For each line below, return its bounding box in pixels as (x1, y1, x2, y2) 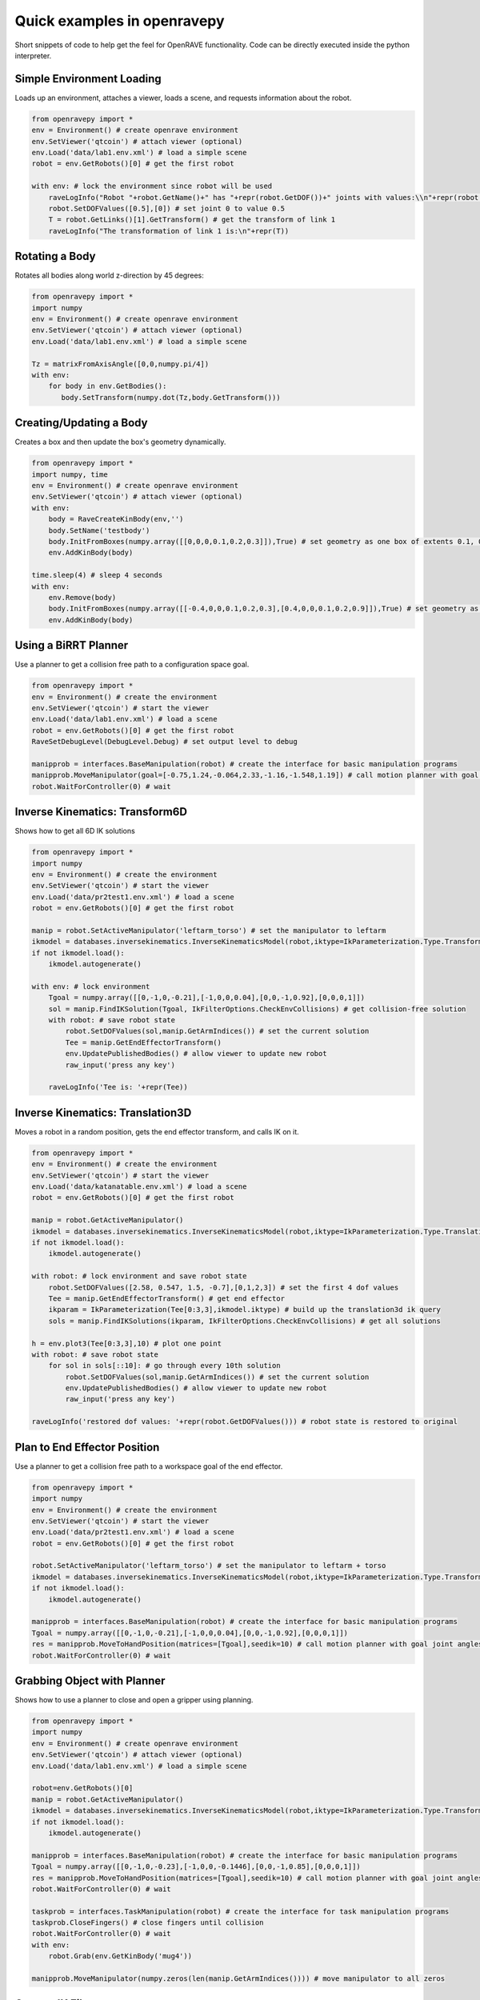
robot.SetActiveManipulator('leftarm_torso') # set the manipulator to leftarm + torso (31, 1561, 386, 1570)
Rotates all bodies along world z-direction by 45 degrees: (14, 270, 204, 280)
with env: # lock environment (31, 982, 150, 991)
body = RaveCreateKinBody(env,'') (48, 514, 184, 524)
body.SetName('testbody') (48, 526, 150, 535)
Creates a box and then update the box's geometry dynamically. (14, 437, 226, 447)
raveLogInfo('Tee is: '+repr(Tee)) (48, 1082, 188, 1092)
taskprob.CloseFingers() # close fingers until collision (31, 1918, 264, 1927)
